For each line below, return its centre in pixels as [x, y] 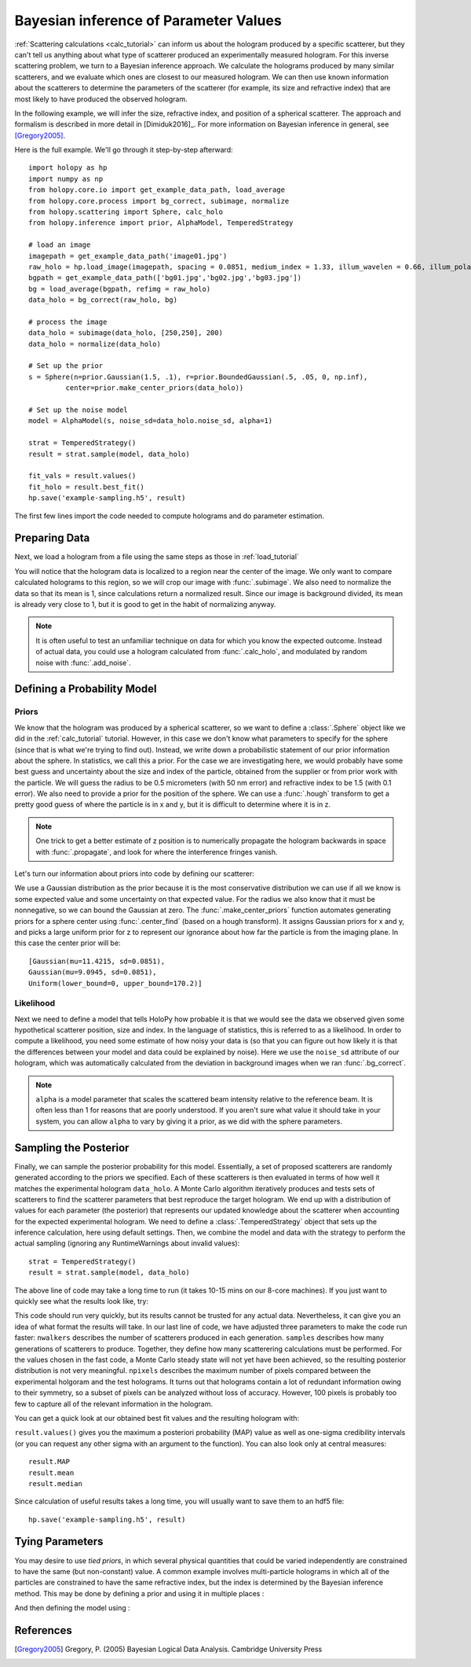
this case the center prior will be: [68, 943]
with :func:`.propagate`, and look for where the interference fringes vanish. [157, 852]
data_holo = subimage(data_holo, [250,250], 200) [126, 333]
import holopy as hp [68, 168]
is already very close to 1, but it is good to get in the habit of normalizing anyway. [145, 605]
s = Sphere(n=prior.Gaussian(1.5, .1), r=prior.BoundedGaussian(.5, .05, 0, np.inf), [198, 377]
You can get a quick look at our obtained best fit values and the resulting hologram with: [157, 1418]
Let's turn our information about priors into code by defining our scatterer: [134, 874]
